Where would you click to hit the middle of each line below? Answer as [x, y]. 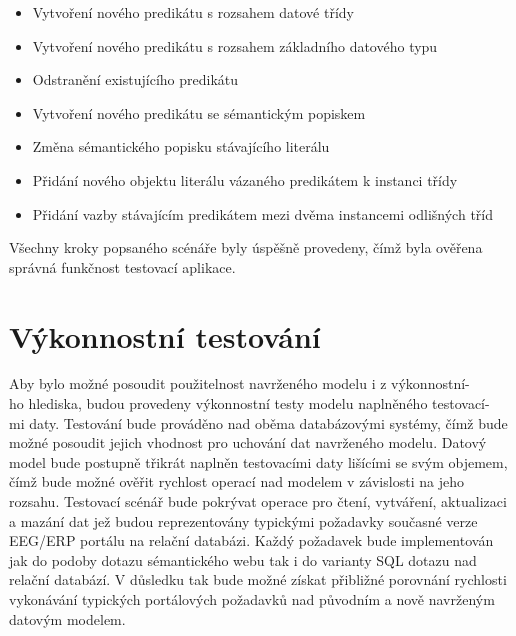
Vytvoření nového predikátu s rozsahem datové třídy [193, 12]
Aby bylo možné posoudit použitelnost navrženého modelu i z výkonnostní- [239, 383]
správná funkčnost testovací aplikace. [122, 266]
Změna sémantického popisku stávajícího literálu [181, 146]
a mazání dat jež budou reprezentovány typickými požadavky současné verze [243, 520]
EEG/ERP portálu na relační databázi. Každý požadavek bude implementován [251, 540]
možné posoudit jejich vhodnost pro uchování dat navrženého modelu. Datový [248, 442]
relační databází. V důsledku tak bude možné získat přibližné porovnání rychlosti [258, 579]
